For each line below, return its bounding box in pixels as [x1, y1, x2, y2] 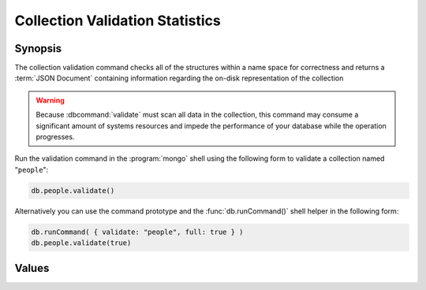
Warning [35, 95, 65, 105]
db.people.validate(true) [31, 239, 132, 247]
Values [14, 261, 50, 275]
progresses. [35, 132, 75, 142]
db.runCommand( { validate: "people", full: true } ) [31, 227, 244, 236]
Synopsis [14, 42, 62, 55]
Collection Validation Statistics [14, 12, 221, 29]
